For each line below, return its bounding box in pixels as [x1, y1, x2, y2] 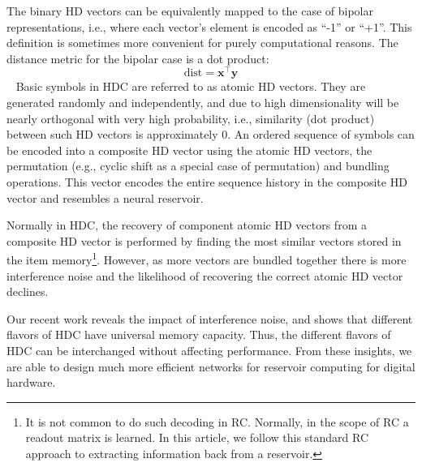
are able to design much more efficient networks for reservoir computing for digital [6, 358, 416, 375]
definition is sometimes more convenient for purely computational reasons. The [6, 34, 398, 51]
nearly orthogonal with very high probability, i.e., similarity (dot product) [6, 109, 375, 126]
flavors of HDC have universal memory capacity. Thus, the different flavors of [6, 326, 391, 343]
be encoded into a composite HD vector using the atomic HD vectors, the [6, 141, 372, 158]
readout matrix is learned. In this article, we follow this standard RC [25, 429, 369, 446]
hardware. [6, 374, 56, 391]
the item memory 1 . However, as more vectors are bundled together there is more [6, 249, 407, 268]
